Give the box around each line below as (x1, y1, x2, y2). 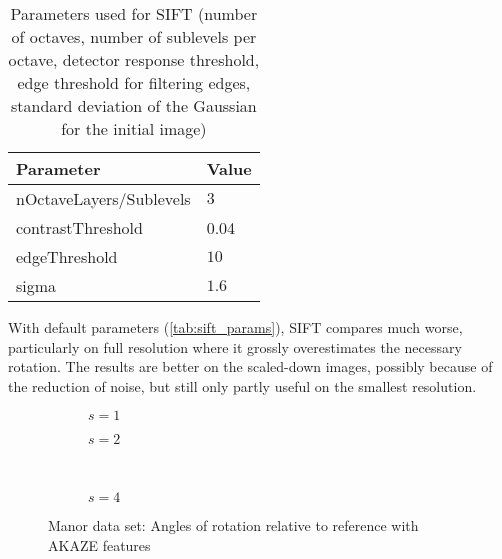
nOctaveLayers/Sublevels (16, 187, 191, 210)
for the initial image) (61, 117, 207, 140)
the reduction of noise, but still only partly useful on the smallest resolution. (8, 375, 477, 396)
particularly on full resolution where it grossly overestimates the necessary (8, 336, 462, 357)
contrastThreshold (16, 216, 143, 239)
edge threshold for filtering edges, (17, 71, 251, 94)
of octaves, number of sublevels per (11, 25, 257, 48)
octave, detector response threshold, (8, 48, 260, 71)
